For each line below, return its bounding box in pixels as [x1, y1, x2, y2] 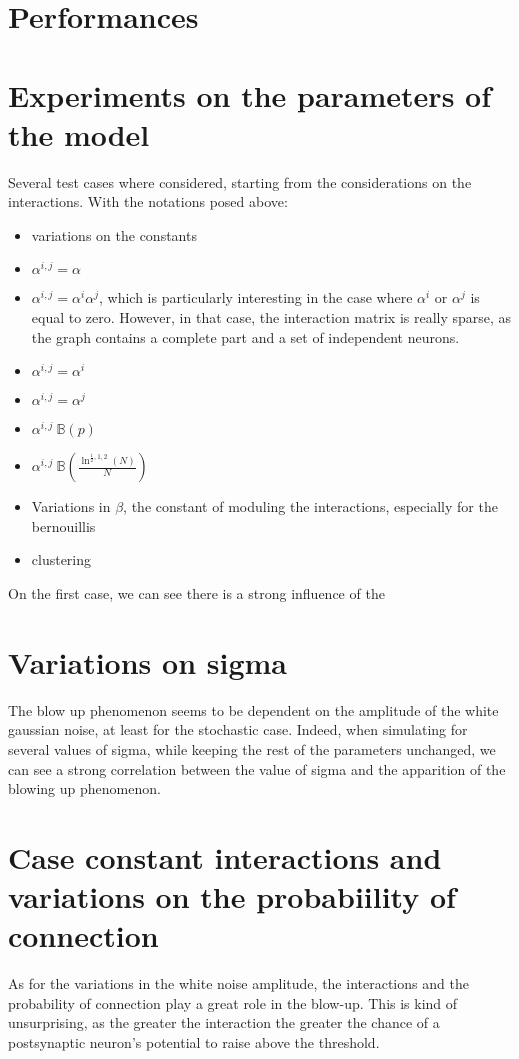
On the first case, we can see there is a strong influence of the [8, 583, 385, 604]
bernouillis [31, 515, 96, 536]
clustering [31, 549, 92, 570]
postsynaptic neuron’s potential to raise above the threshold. [8, 1032, 380, 1052]
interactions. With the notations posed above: [8, 191, 288, 212]
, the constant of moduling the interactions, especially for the [123, 496, 498, 517]
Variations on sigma [8, 641, 287, 682]
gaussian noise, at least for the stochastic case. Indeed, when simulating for [8, 719, 468, 740]
